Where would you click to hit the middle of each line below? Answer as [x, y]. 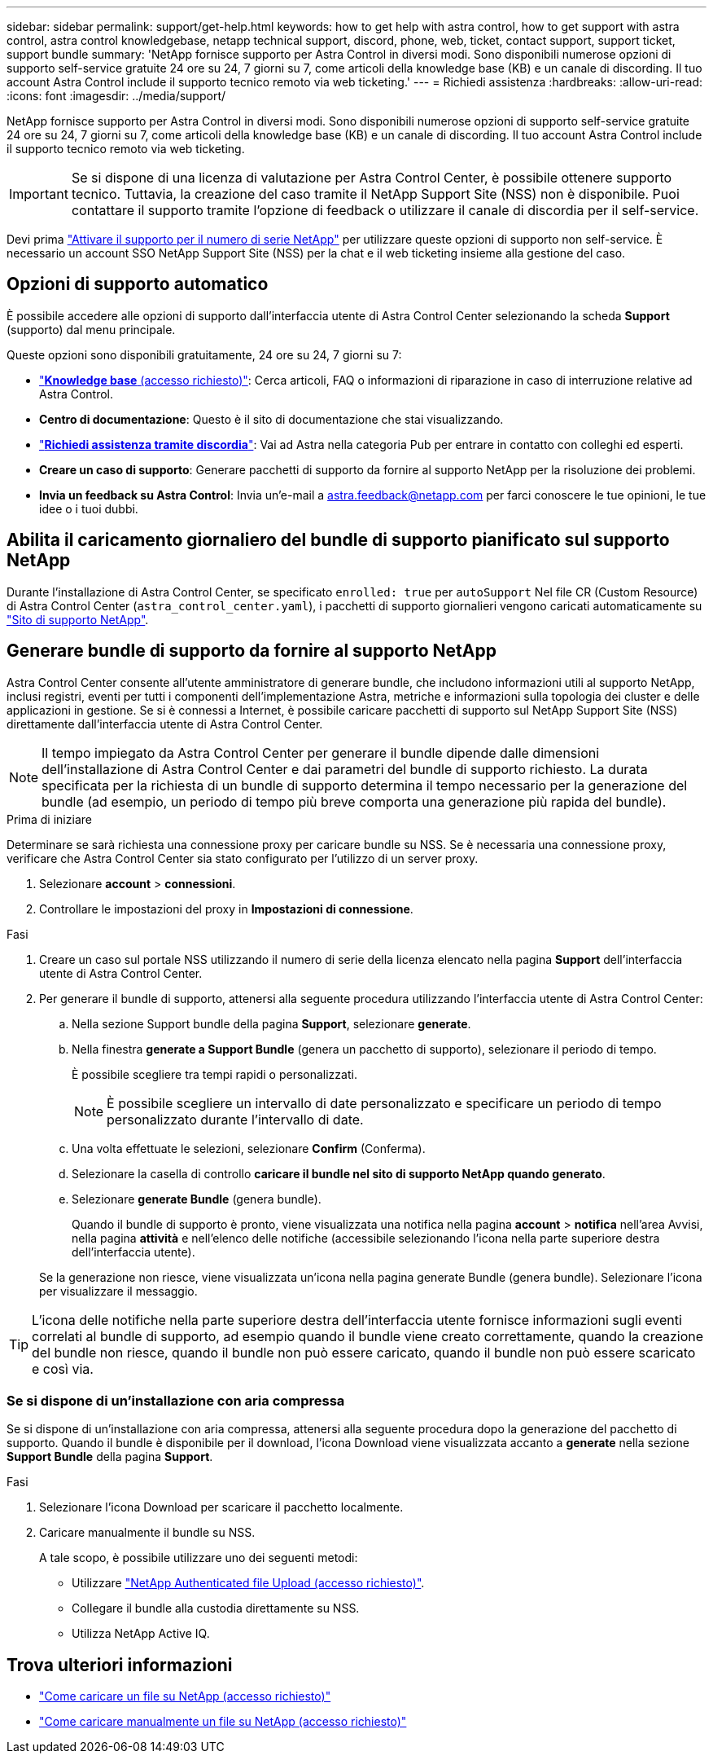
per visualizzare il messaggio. [118, 1291]
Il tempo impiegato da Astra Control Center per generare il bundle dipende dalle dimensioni [321, 752]
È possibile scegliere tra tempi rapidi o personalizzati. [214, 1074]
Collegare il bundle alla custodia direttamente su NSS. [216, 1608]
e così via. [63, 1368]
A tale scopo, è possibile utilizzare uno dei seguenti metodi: [199, 1558]
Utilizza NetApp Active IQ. [141, 1634]
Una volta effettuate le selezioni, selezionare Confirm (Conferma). [249, 1148]
